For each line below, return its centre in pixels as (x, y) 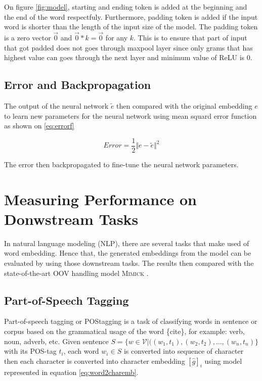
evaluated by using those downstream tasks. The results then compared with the (129, 263)
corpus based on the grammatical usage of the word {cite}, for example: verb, (124, 331)
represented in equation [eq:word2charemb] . (71, 372)
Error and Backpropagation (78, 85)
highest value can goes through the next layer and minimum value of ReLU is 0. (128, 57)
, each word (81, 351)
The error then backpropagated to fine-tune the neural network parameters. (121, 164)
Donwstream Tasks (71, 219)
